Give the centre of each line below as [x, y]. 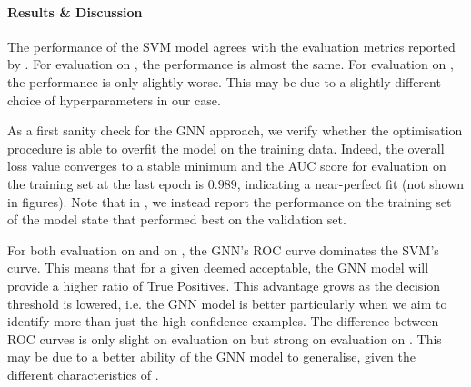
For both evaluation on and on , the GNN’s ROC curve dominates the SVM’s [223, 249]
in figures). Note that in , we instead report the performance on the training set [230, 201]
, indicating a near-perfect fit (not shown [351, 183]
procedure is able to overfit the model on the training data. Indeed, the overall [226, 148]
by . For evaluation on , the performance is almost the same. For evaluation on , [230, 64]
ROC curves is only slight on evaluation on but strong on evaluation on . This [225, 338]
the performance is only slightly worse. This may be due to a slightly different [224, 81]
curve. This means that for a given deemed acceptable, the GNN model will [218, 268]
